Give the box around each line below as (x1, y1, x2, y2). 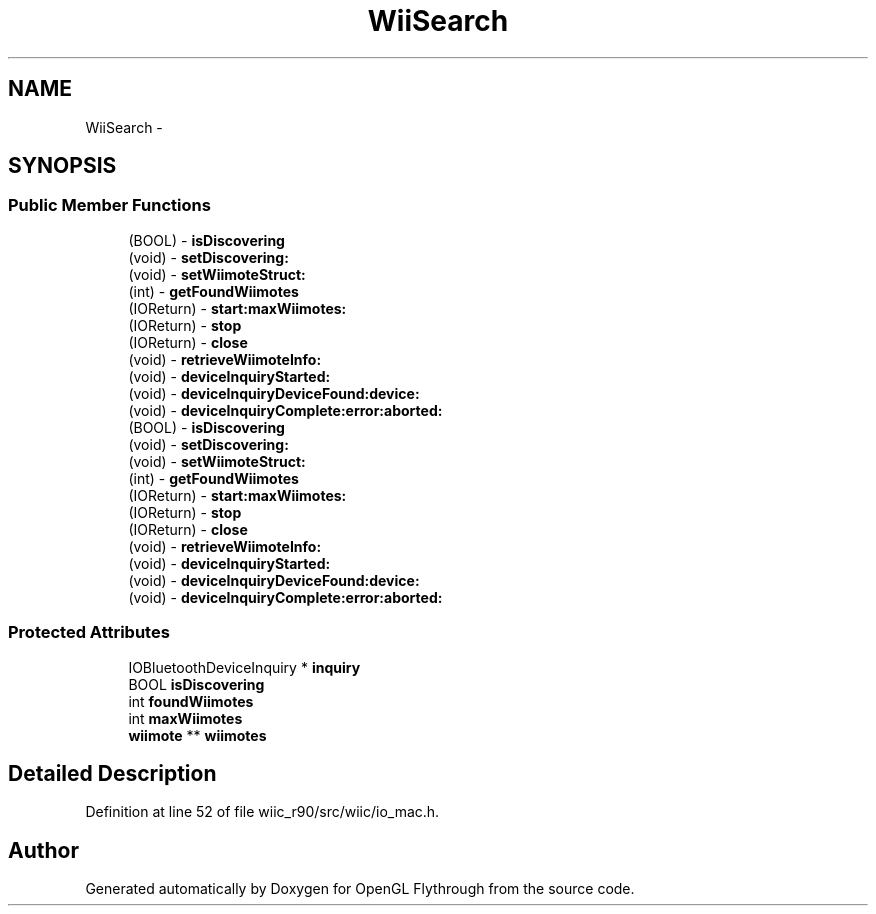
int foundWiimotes (128, 692, 254, 710)
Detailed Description (8, 760, 217, 786)
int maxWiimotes (128, 709, 243, 727)
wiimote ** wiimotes (128, 726, 267, 744)
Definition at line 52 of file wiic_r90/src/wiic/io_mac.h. (85, 803, 440, 821)
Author (8, 837, 79, 863)
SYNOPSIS (8, 153, 117, 179)
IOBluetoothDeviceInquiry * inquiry (128, 658, 361, 676)
